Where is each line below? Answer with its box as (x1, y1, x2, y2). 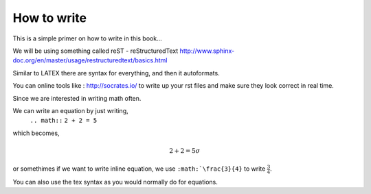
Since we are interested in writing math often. (12, 94, 142, 102)
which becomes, (12, 129, 60, 137)
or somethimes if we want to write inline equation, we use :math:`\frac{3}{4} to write (12, 165, 266, 173)
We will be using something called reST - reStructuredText (12, 47, 179, 55)
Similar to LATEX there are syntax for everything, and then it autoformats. (12, 69, 220, 77)
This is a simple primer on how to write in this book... (12, 34, 162, 43)
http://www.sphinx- (179, 47, 235, 55)
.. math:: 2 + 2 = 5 (30, 117, 98, 125)
